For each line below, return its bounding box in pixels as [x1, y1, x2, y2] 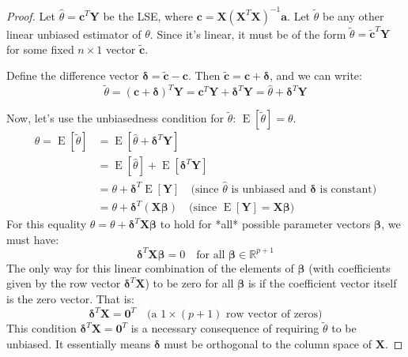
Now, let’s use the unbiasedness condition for [6, 110, 224, 126]
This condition [6, 320, 77, 336]
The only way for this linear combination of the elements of [6, 259, 294, 276]
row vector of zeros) [226, 309, 323, 321]
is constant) [319, 183, 377, 195]
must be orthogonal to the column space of [164, 335, 372, 351]
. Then [187, 67, 221, 84]
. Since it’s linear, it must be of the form [149, 25, 346, 42]
